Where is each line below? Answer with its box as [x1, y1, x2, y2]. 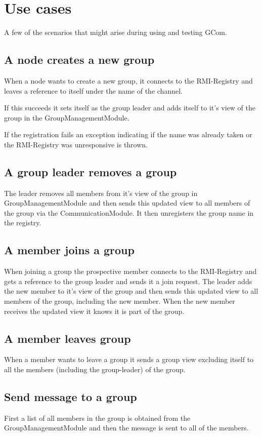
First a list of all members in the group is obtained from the [4, 412, 191, 423]
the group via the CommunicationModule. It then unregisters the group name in [4, 207, 254, 218]
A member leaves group [4, 330, 131, 346]
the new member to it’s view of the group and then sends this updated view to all [4, 286, 258, 296]
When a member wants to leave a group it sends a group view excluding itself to [4, 354, 254, 365]
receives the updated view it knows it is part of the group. [4, 305, 185, 316]
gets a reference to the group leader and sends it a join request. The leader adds [4, 275, 252, 286]
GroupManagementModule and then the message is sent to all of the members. [4, 422, 249, 433]
